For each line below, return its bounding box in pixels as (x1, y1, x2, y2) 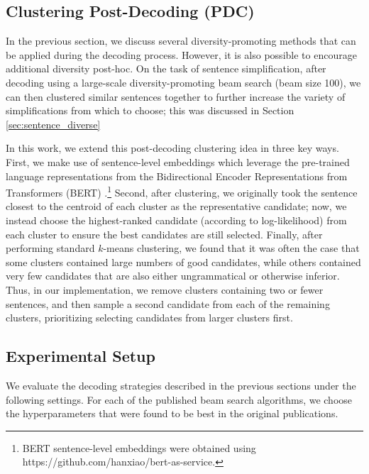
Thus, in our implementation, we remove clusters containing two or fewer (6, 282, 324, 297)
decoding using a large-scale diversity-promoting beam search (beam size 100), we (6, 75, 361, 89)
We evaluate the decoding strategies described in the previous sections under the (6, 377, 356, 392)
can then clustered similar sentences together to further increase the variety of (6, 89, 346, 104)
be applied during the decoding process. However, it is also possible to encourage (6, 47, 357, 62)
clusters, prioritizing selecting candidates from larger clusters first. (6, 310, 293, 325)
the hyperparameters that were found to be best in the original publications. (6, 406, 338, 421)
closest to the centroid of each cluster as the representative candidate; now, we (6, 199, 347, 214)
